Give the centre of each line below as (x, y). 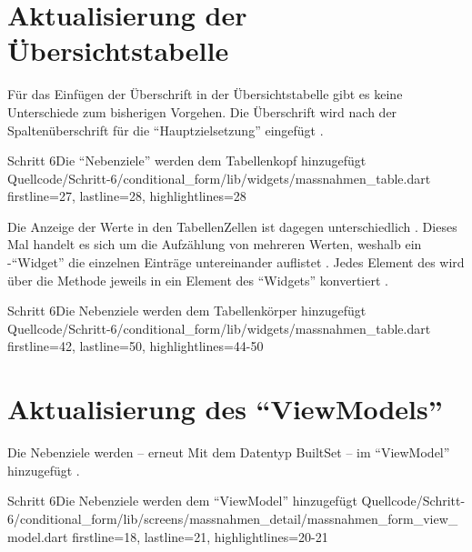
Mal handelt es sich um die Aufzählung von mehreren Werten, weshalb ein (215, 244)
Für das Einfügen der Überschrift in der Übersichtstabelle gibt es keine (205, 94)
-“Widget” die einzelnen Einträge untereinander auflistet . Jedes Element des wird (236, 262)
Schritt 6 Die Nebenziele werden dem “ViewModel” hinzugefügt (182, 501)
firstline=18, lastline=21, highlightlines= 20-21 (200, 536)
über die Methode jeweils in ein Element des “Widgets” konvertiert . (198, 280)
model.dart (38, 536)
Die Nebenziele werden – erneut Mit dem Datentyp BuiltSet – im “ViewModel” (229, 452)
